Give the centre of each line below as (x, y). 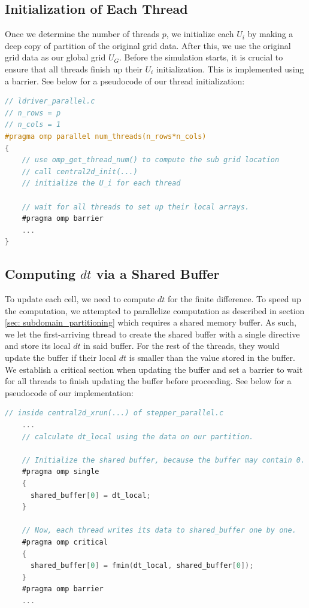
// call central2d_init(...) (80, 171)
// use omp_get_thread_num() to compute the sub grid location (151, 160)
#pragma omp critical (65, 542)
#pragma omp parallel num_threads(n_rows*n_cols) (106, 136)
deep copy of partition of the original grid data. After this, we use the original (148, 45)
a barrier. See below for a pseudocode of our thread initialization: (125, 80)
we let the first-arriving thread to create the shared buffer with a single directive (152, 334)
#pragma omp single (60, 472)
